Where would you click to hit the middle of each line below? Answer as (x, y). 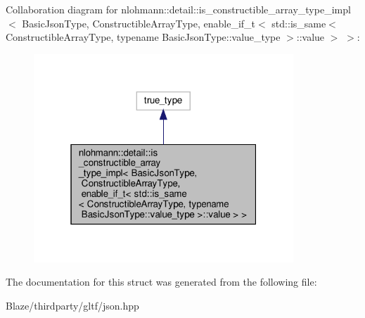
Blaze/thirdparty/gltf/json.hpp (72, 305)
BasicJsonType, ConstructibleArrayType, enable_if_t (139, 23)
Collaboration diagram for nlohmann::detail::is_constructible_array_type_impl (178, 9)
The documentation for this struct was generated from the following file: (161, 282)
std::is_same (299, 23)
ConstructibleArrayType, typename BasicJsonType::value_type (143, 37)
